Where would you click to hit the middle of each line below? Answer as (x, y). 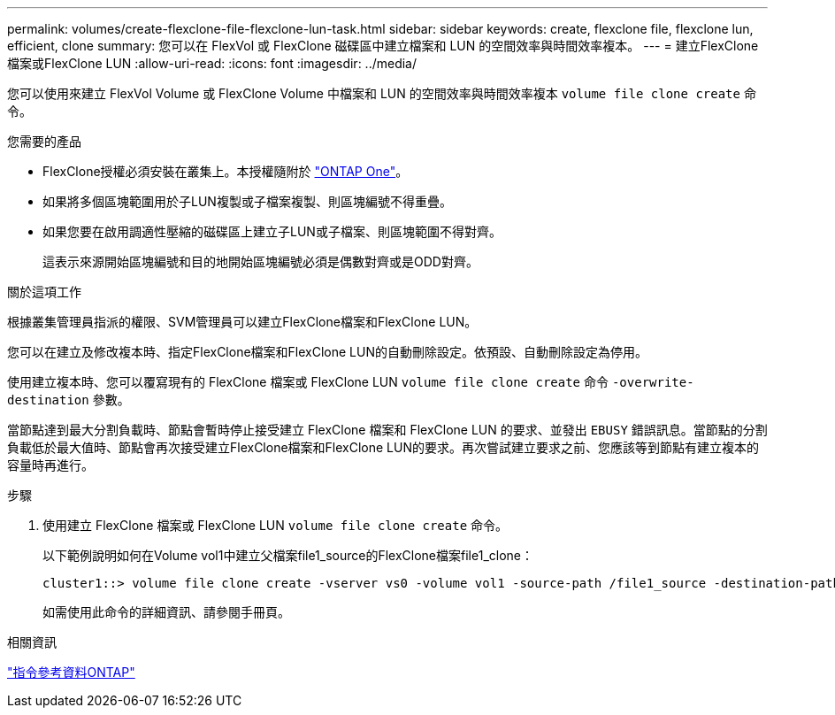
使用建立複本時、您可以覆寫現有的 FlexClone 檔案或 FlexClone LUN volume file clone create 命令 (308, 382)
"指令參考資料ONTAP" (71, 672)
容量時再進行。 (50, 465)
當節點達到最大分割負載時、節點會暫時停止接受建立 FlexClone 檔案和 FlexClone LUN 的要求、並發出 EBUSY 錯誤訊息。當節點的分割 (387, 430)
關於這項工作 (44, 292)
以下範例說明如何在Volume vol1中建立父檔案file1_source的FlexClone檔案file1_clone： (288, 555)
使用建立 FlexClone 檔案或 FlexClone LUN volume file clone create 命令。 (275, 525)
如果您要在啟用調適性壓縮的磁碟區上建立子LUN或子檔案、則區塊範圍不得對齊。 (272, 231)
